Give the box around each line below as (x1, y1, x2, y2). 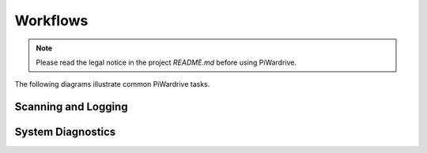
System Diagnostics (14, 125, 116, 139)
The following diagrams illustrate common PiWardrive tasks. (14, 80, 210, 89)
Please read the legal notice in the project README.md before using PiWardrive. (36, 58, 297, 67)
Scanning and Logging (14, 100, 128, 114)
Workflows (14, 12, 89, 29)
